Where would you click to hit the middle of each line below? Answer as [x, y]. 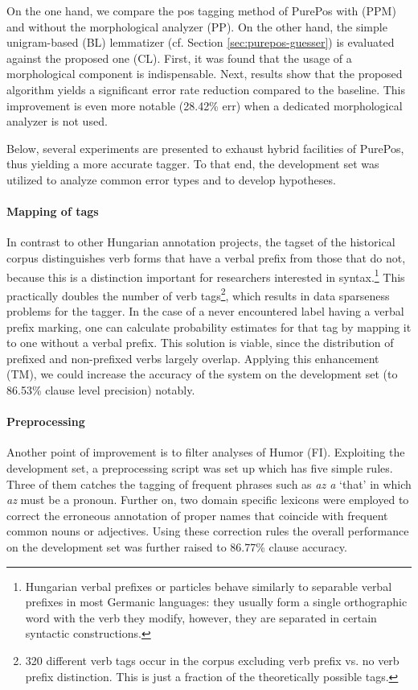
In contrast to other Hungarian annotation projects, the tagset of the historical [201, 242]
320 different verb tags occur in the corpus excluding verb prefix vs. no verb [212, 660]
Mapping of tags [53, 211]
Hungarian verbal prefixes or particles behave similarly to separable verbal [209, 586]
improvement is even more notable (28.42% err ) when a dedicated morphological [205, 105]
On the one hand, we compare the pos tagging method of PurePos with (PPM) [201, 10]
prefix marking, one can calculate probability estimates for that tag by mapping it [209, 326]
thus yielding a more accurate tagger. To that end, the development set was [193, 164]
